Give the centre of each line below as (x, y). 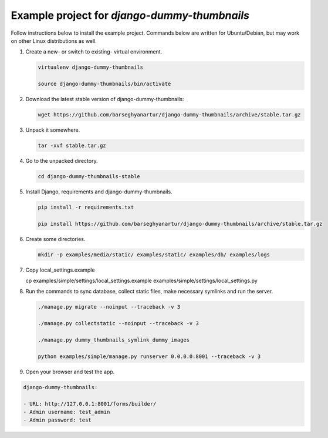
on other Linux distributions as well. (54, 41)
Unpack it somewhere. (53, 130)
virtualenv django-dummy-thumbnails (91, 67)
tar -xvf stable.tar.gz (72, 146)
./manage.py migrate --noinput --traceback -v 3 (109, 307)
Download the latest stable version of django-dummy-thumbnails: (105, 99)
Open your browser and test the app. (70, 372)
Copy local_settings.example (60, 270)
